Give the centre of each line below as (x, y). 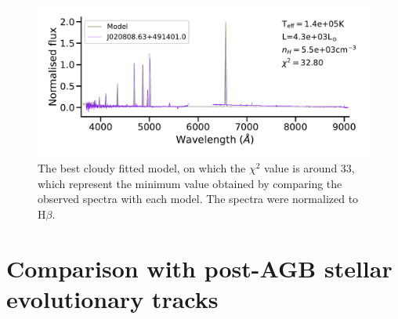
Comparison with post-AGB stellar (199, 268)
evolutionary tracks (112, 298)
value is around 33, (309, 168)
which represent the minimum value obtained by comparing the (190, 183)
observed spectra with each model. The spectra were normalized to (198, 199)
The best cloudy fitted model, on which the (142, 168)
